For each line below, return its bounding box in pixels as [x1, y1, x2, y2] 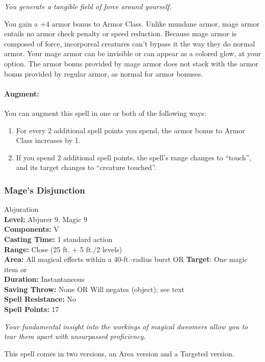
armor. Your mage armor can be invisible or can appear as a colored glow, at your [4, 48, 261, 59]
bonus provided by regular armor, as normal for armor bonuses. [4, 68, 203, 79]
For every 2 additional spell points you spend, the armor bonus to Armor [16, 125, 245, 135]
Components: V [4, 224, 59, 234]
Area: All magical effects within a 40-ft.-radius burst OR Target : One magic [4, 254, 248, 264]
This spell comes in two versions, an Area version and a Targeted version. [4, 348, 234, 358]
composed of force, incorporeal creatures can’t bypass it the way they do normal [4, 38, 255, 49]
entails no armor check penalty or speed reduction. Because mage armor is [4, 28, 237, 39]
